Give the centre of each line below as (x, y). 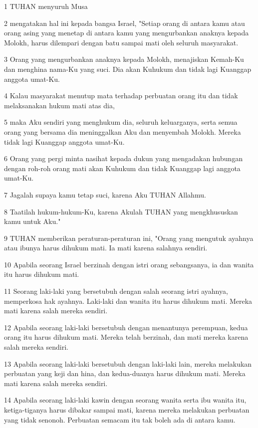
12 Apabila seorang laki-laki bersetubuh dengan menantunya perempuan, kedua (126, 327)
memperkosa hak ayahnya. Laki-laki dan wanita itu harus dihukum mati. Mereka (128, 301)
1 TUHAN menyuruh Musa (46, 6)
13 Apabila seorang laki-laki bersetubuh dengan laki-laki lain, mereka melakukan (128, 363)
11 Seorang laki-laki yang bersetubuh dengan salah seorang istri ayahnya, (116, 291)
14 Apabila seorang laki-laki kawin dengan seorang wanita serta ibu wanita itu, (125, 400)
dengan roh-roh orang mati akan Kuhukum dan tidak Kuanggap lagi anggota (122, 168)
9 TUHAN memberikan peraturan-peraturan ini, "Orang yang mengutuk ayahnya (129, 238)
